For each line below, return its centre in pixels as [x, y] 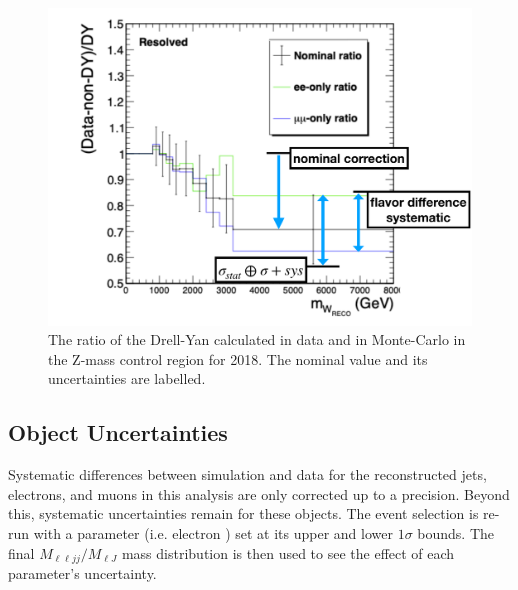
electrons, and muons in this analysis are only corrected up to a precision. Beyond [259, 493]
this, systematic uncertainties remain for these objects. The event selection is [243, 513]
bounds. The [456, 532]
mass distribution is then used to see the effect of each [288, 552]
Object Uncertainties [118, 432]
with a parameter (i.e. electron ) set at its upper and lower [213, 532]
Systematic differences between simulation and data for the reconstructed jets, [247, 474]
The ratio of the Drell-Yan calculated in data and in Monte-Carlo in [257, 339]
